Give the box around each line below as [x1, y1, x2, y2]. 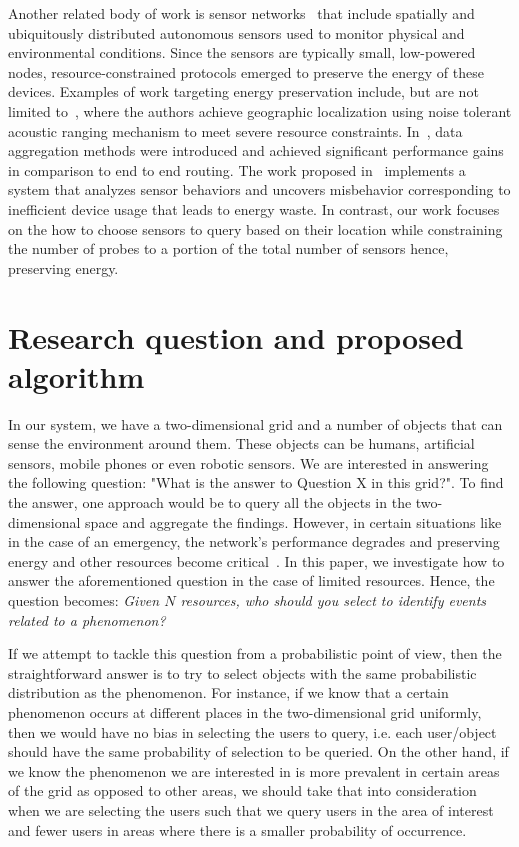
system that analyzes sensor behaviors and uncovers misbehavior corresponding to [8, 179, 511, 200]
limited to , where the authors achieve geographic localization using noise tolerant [8, 100, 512, 121]
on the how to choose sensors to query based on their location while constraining [8, 218, 503, 239]
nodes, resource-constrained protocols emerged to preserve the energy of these [8, 61, 484, 82]
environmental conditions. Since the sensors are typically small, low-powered [8, 42, 476, 63]
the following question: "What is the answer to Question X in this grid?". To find [8, 472, 504, 493]
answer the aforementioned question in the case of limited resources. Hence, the [8, 570, 495, 591]
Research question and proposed [8, 316, 464, 357]
